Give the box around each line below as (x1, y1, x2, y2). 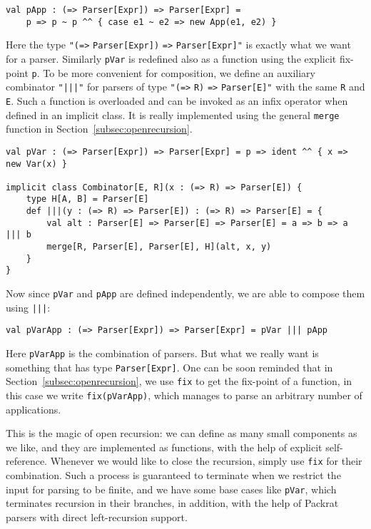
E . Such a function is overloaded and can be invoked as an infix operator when (6, 93, 348, 108)
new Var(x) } (6, 158, 67, 169)
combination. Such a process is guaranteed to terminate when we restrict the (6, 468, 341, 483)
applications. (6, 401, 61, 416)
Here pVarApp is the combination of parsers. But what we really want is (6, 346, 319, 361)
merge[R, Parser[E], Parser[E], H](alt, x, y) (46, 242, 272, 252)
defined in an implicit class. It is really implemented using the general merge (6, 107, 340, 122)
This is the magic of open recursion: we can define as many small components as (6, 426, 357, 441)
